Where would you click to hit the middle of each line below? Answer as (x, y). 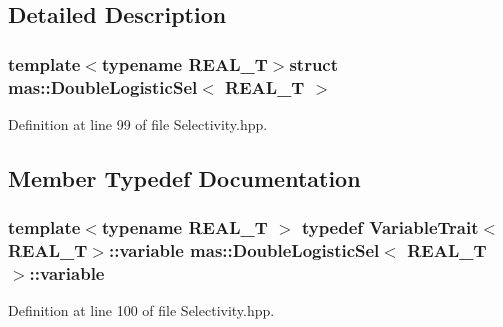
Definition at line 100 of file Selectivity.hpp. (141, 310)
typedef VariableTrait (390, 227)
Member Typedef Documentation (184, 177)
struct (314, 63)
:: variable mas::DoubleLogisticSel (244, 250)
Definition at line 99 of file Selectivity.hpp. (138, 123)
